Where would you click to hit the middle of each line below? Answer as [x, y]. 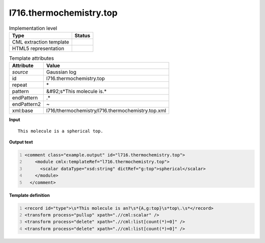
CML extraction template [40, 42]
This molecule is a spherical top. [61, 131]
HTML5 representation [38, 48]
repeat [20, 85]
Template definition [29, 195]
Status [82, 35]
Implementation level [33, 28]
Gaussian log [61, 72]
